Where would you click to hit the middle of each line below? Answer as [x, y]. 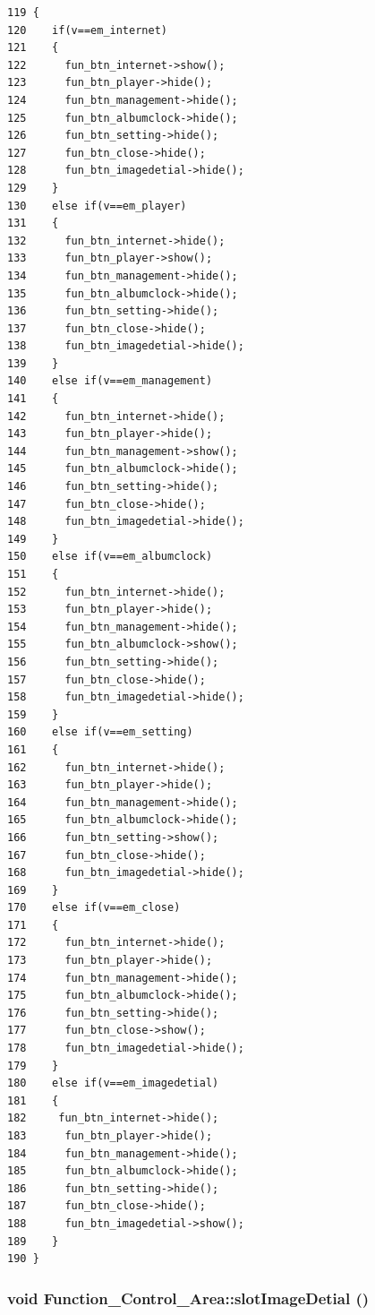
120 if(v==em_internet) [87, 30]
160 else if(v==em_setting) [100, 732]
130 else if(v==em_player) [97, 206]
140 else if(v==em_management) [110, 381]
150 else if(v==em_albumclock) [110, 557]
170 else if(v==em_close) [94, 908]
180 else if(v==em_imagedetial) [113, 1083]
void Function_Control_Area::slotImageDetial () [188, 1298]
